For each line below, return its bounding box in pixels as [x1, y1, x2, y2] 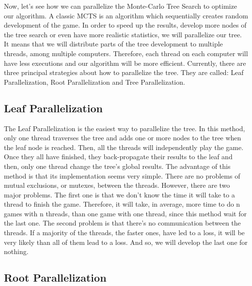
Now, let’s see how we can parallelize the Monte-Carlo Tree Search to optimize [4, 1, 237, 11]
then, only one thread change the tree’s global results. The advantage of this [4, 161, 231, 171]
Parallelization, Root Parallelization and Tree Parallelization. [4, 76, 185, 87]
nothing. [4, 246, 29, 256]
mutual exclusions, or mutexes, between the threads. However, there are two [4, 180, 230, 190]
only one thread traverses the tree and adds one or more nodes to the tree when [4, 133, 241, 143]
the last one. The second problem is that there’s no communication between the [4, 218, 241, 228]
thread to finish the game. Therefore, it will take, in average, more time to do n [4, 199, 240, 209]
